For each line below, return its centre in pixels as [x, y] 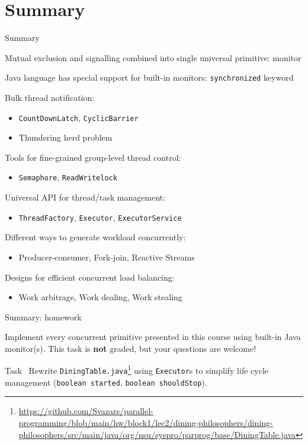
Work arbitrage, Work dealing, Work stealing [100, 297]
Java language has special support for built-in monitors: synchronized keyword [149, 77]
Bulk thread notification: [50, 97]
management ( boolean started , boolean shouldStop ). [106, 382]
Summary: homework [43, 317]
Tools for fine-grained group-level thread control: [93, 157]
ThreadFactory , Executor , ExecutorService [100, 217]
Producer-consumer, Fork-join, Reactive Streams [107, 257]
